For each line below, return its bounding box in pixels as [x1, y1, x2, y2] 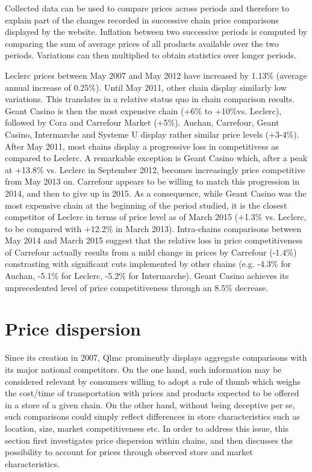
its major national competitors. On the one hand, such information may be [5, 363, 282, 375]
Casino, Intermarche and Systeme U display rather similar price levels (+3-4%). [5, 127, 299, 140]
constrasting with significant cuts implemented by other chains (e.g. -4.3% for [5, 257, 291, 270]
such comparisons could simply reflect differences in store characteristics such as [5, 410, 300, 423]
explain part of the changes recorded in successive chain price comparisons [5, 13, 279, 26]
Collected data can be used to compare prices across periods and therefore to [5, 2, 289, 14]
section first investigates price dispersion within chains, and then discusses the [5, 434, 293, 446]
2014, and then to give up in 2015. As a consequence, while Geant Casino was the [5, 186, 307, 199]
